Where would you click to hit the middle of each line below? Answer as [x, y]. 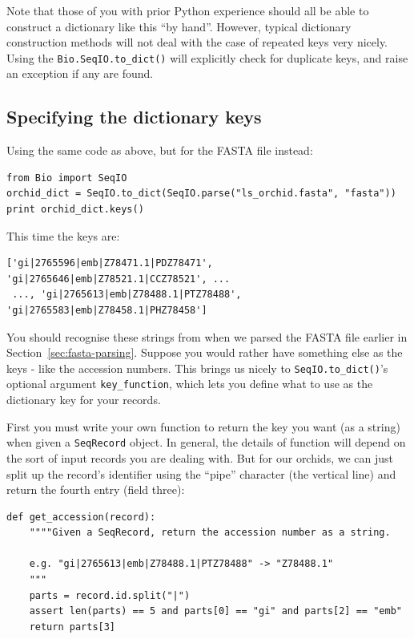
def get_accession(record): [81, 517]
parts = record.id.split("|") [110, 595]
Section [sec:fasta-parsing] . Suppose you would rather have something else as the [205, 352]
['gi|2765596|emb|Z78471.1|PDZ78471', [110, 263]
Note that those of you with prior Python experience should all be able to [188, 10]
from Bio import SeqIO [67, 178]
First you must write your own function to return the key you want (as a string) [203, 426]
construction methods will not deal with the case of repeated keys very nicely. [197, 42]
